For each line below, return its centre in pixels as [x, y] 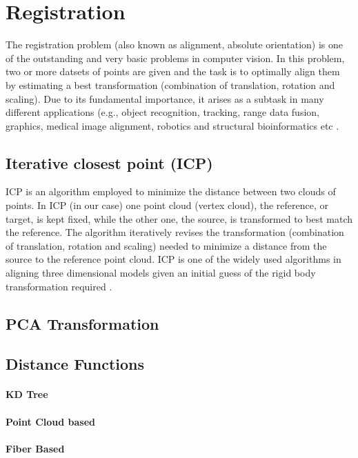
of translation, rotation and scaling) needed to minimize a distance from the [166, 245]
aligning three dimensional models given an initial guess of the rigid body [161, 273]
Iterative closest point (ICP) [109, 162]
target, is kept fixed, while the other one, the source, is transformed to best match [179, 218]
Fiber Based [35, 448]
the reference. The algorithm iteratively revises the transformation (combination [175, 232]
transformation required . [59, 286]
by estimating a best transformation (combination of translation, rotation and [170, 84]
